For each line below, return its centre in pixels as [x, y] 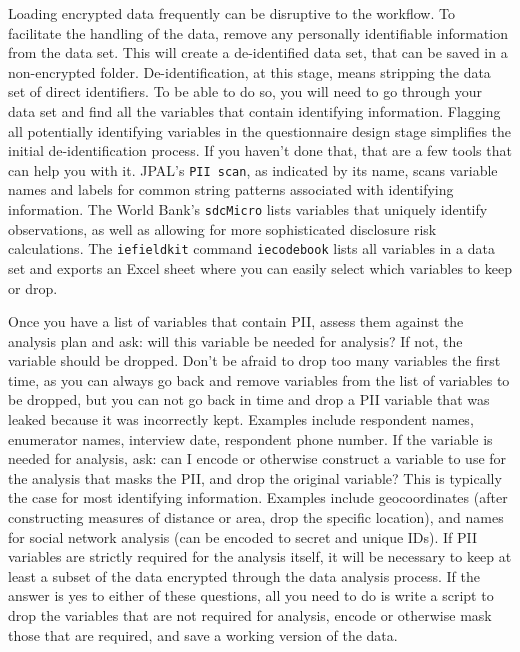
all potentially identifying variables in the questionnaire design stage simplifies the [260, 130]
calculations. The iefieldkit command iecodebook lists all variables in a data [251, 248]
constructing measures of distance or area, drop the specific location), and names [256, 517]
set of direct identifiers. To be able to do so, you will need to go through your [245, 91]
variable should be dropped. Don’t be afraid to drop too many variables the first [254, 360]
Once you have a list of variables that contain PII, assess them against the [236, 321]
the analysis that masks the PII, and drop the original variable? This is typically [255, 477]
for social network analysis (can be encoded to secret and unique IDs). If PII [243, 536]
